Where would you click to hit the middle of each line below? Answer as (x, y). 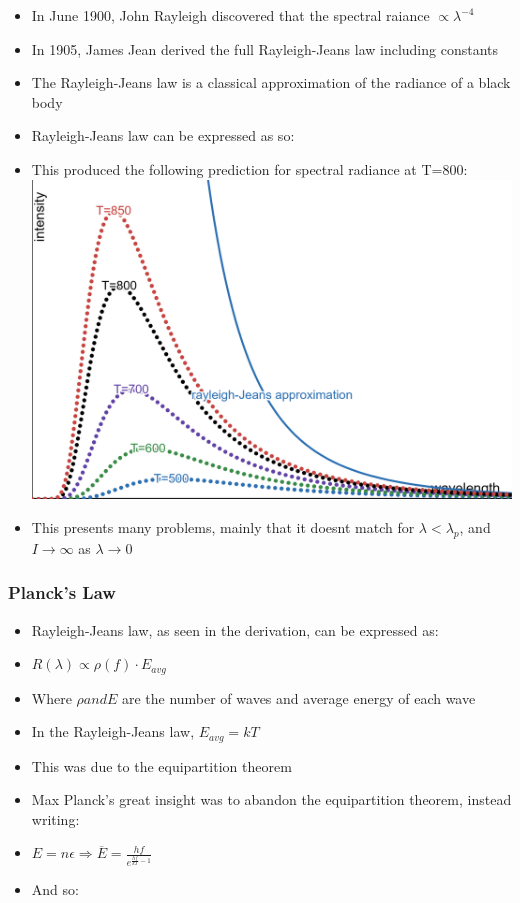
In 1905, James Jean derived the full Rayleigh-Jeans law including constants (265, 48)
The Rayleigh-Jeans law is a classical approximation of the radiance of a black (271, 82)
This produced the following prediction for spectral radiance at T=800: (249, 168)
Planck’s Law (62, 592)
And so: (55, 889)
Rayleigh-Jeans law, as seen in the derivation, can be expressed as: (235, 629)
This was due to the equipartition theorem (161, 765)
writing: (55, 818)
